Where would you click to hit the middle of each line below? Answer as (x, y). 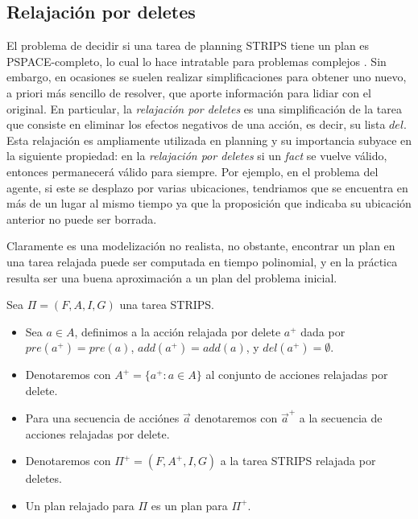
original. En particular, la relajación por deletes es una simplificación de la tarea (204, 108)
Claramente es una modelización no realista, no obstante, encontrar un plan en (201, 246)
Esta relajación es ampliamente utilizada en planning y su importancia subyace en (209, 140)
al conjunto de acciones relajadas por (297, 375)
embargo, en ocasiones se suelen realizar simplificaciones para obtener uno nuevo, (207, 77)
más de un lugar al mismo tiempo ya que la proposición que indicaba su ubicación (209, 203)
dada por (323, 331)
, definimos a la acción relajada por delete (178, 331)
